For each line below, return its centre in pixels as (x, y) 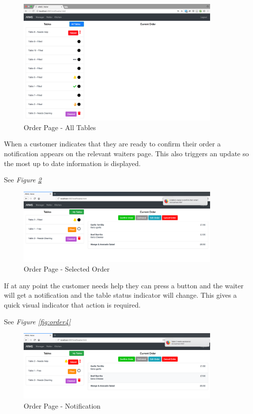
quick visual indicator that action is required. (72, 304)
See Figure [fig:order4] (37, 321)
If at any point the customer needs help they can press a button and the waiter (124, 285)
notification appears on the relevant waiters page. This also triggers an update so (126, 153)
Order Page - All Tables (60, 127)
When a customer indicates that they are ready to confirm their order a (112, 144)
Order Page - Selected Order (67, 269)
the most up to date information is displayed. (72, 163)
